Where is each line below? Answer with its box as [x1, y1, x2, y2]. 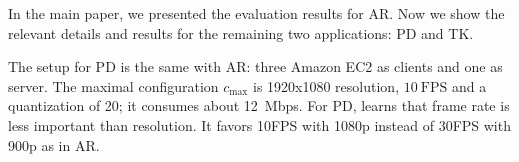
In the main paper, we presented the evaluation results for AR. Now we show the [8, 3, 505, 23]
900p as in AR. [8, 134, 100, 155]
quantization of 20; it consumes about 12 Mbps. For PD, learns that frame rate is [8, 95, 510, 116]
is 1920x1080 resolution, [252, 75, 400, 96]
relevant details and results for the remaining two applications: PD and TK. [8, 22, 474, 43]
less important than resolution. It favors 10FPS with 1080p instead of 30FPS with [8, 114, 511, 135]
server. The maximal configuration [8, 75, 219, 96]
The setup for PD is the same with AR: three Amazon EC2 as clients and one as [8, 56, 503, 77]
